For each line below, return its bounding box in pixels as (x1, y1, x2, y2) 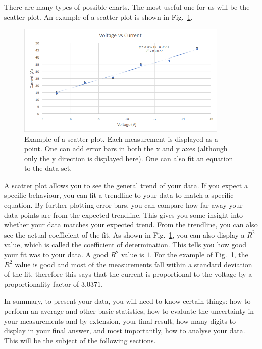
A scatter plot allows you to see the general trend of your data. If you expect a (4, 180, 248, 190)
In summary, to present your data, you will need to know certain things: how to (4, 296, 251, 306)
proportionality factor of (4, 278, 79, 289)
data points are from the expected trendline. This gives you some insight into (4, 209, 243, 220)
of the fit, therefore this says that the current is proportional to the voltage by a (4, 269, 252, 279)
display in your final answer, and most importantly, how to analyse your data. (4, 325, 245, 336)
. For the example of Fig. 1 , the (150, 249, 248, 260)
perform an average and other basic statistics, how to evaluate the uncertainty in (4, 306, 254, 316)
